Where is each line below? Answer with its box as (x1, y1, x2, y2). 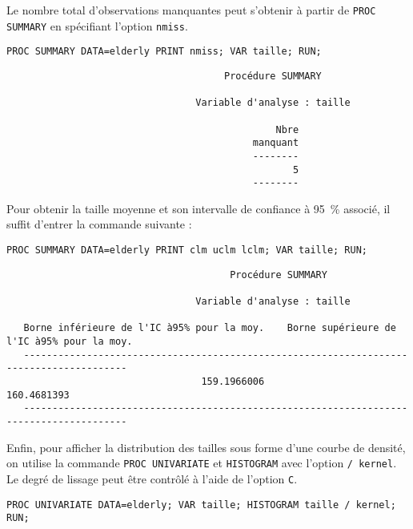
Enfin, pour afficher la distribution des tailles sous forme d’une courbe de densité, (6, 438, 406, 455)
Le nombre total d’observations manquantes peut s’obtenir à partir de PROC (6, 2, 376, 18)
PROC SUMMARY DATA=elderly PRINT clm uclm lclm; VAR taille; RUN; (6, 244, 368, 256)
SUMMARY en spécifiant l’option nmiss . (6, 17, 188, 34)
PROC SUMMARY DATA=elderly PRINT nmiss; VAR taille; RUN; (6, 46, 322, 58)
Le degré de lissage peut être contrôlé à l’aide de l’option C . (6, 470, 298, 487)
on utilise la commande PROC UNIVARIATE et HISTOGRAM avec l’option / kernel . (6, 454, 397, 471)
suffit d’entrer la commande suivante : (6, 216, 192, 232)
